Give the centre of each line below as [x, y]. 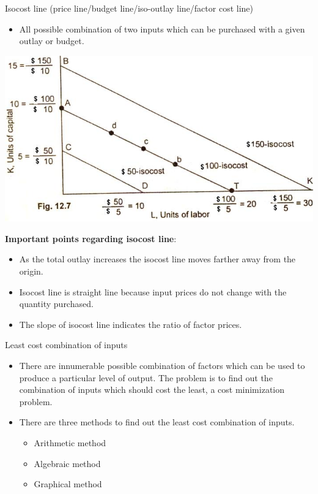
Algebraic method [67, 463]
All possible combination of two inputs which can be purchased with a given [162, 28]
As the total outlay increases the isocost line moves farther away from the [157, 259]
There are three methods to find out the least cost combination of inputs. [157, 422]
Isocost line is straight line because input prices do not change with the [153, 291]
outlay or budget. [52, 41]
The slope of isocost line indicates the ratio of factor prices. [131, 324]
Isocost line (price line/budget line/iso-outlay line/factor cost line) [129, 8]
